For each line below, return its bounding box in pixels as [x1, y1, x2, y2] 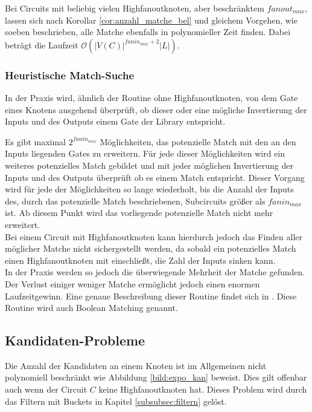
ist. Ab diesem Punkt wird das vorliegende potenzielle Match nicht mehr [5, 206, 273, 219]
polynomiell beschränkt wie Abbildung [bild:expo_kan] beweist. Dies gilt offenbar [5, 371, 307, 384]
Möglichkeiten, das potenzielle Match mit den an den [100, 135, 296, 148]
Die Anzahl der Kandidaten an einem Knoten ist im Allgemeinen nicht [5, 359, 267, 371]
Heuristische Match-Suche [5, 67, 135, 82]
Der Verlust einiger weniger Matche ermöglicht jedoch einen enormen [5, 277, 260, 290]
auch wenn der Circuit [5, 383, 88, 396]
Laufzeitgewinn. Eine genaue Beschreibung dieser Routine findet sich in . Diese [5, 289, 297, 302]
